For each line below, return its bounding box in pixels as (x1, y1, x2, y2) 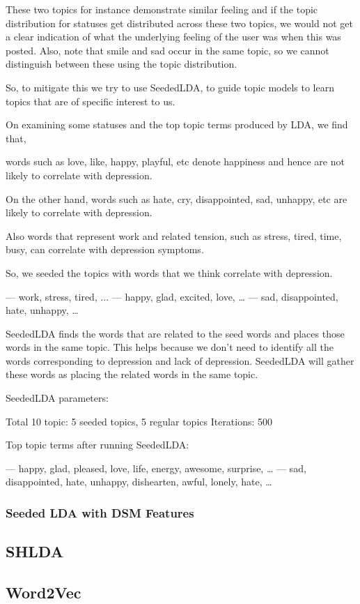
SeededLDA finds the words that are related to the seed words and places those (6, 326, 345, 340)
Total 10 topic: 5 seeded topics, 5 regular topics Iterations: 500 (6, 414, 273, 428)
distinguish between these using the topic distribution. (6, 56, 237, 71)
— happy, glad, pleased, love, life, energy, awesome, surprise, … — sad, (6, 460, 306, 475)
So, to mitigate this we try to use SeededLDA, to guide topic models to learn (6, 80, 334, 94)
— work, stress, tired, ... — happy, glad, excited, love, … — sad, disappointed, (6, 289, 338, 303)
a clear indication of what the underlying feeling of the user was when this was (6, 29, 341, 44)
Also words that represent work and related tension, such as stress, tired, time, (6, 228, 342, 243)
